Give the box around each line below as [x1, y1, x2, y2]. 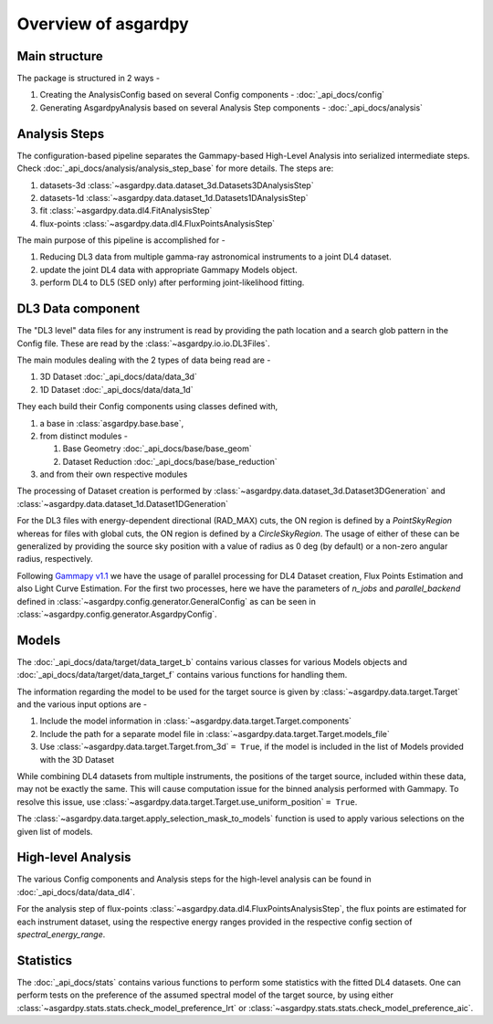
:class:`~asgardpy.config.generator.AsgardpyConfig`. [16, 608, 218, 619]
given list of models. [16, 826, 93, 837]
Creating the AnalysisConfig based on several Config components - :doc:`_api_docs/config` [39, 90, 385, 100]
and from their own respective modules [39, 469, 188, 480]
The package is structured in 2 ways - [16, 73, 160, 84]
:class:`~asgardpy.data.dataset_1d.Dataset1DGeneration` [16, 498, 228, 509]
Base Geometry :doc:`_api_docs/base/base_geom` [62, 443, 252, 454]
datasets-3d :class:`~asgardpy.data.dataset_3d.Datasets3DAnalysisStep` [39, 179, 314, 191]
